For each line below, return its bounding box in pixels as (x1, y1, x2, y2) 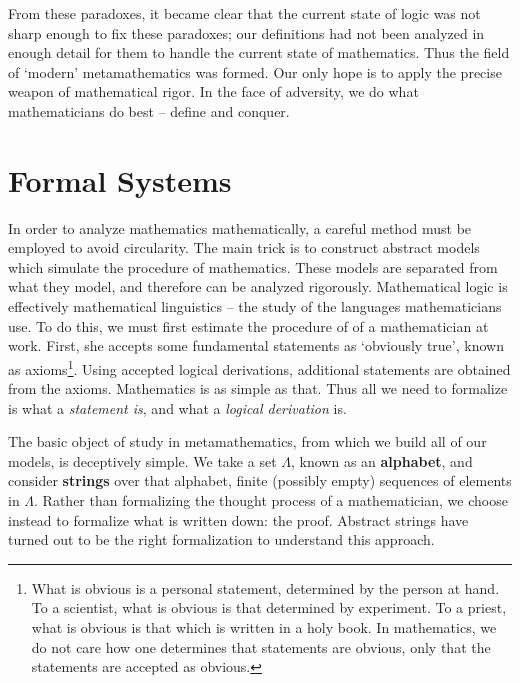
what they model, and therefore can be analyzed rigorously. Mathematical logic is (8, 276, 508, 297)
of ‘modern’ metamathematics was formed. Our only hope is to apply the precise (8, 61, 502, 82)
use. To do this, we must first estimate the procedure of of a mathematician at (8, 315, 489, 336)
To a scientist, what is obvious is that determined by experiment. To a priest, (31, 597, 507, 618)
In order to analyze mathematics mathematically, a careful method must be (8, 217, 472, 238)
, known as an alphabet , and (290, 450, 473, 471)
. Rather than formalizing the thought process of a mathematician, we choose (34, 490, 508, 511)
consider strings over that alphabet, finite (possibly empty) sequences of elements (8, 470, 512, 491)
